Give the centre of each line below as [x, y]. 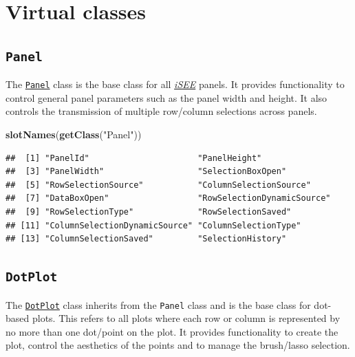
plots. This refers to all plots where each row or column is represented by [186, 318]
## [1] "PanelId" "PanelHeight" [134, 158]
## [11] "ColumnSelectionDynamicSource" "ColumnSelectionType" [153, 225]
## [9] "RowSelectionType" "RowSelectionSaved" [149, 212]
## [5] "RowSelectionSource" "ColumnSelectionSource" [158, 185]
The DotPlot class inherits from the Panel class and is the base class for [158, 304]
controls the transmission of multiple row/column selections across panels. [161, 111]
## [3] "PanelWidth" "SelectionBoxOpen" [146, 172]
